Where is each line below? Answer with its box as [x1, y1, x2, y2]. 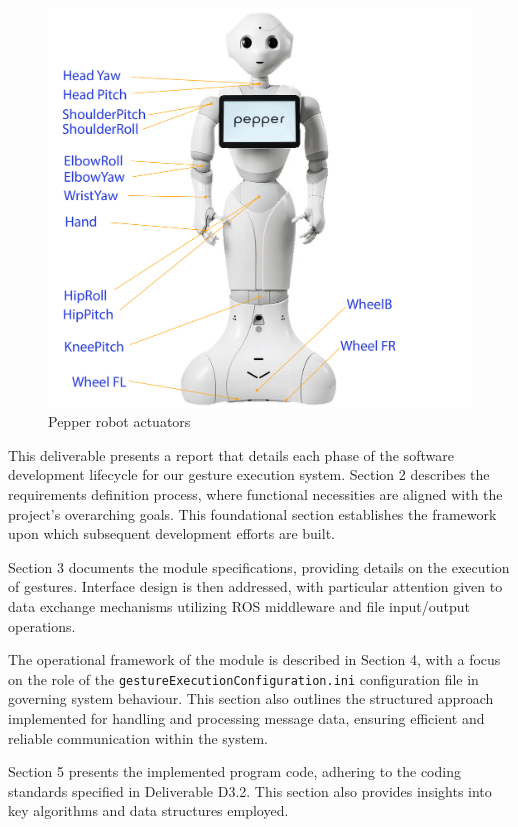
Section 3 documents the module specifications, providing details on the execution [8, 556, 510, 577]
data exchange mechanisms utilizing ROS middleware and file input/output [8, 595, 471, 616]
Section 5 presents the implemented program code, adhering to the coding [8, 761, 461, 782]
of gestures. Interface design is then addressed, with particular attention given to [8, 576, 503, 597]
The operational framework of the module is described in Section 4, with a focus [8, 649, 501, 670]
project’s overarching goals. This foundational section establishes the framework [8, 503, 497, 524]
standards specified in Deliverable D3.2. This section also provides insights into [8, 780, 492, 801]
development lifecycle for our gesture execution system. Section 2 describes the [8, 464, 490, 485]
